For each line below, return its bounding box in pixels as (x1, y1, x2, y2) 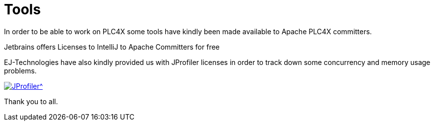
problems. (4, 66, 37, 75)
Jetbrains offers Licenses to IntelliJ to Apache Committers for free (4, 42, 220, 51)
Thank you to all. (4, 97, 58, 106)
